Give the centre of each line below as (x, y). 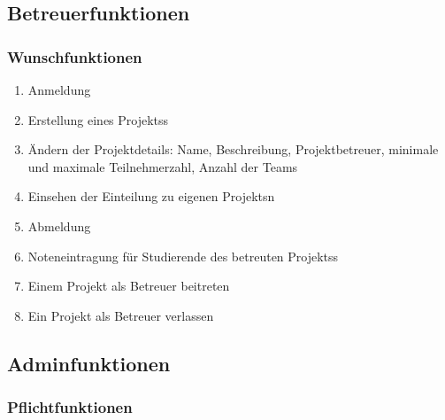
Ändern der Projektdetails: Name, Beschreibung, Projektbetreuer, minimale (233, 149)
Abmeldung (59, 226)
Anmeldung (59, 89)
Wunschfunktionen (75, 56)
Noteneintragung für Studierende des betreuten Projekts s (183, 256)
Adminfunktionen (89, 363)
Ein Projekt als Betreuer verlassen (121, 315)
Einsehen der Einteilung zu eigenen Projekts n (151, 196)
